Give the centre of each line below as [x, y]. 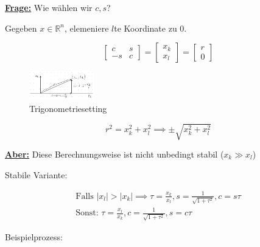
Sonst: [87, 213]
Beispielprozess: [34, 236]
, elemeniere [87, 28]
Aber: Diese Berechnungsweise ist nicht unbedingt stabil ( [114, 154]
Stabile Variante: [36, 174]
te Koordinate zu [146, 28]
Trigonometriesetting [68, 108]
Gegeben [21, 28]
